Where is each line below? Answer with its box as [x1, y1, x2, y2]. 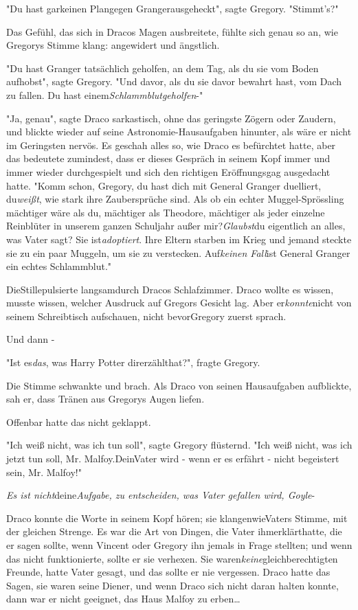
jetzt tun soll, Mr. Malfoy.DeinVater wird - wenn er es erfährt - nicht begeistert [6, 451, 339, 466]
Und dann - [6, 332, 55, 346]
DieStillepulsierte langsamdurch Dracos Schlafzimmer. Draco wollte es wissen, [6, 282, 334, 296]
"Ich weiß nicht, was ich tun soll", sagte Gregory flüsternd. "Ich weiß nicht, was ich [6, 438, 353, 452]
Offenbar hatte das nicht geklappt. [6, 414, 151, 429]
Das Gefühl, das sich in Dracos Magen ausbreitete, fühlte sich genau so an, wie [6, 24, 338, 38]
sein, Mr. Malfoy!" [6, 464, 82, 479]
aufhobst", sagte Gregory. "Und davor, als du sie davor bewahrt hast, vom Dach [6, 74, 342, 89]
